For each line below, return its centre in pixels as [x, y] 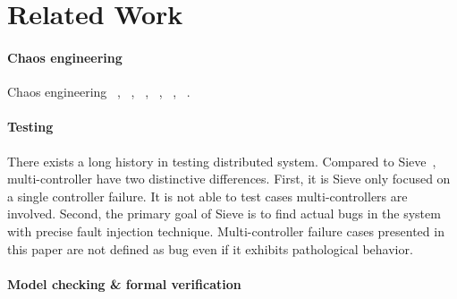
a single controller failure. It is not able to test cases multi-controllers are [207, 196]
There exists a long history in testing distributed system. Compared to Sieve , [222, 161]
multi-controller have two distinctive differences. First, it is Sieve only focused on [229, 179]
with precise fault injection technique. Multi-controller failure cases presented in [226, 231]
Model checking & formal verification [124, 283]
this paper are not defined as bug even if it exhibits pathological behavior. [210, 248]
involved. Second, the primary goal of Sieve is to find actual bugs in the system [224, 214]
